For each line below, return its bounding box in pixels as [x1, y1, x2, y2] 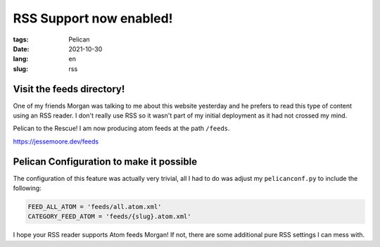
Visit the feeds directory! [13, 83, 125, 95]
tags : [13, 35, 29, 44]
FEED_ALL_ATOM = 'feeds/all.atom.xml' [27, 203, 162, 211]
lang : [13, 55, 29, 63]
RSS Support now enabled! [13, 11, 173, 26]
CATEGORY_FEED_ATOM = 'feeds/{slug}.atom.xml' [27, 213, 191, 221]
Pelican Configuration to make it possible [13, 156, 197, 167]
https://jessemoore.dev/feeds [13, 137, 99, 146]
